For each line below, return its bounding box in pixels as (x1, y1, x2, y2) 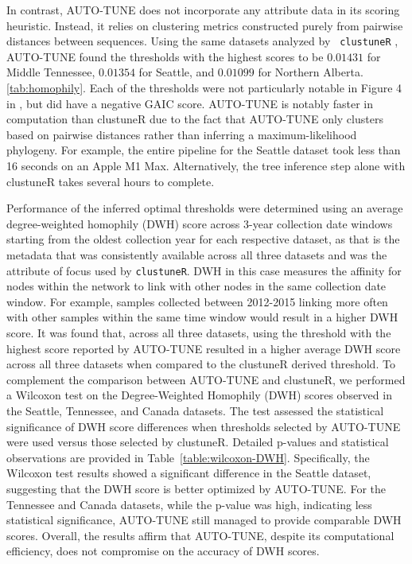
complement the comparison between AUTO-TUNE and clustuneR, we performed (6, 371, 406, 387)
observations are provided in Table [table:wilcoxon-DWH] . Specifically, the (6, 449, 370, 465)
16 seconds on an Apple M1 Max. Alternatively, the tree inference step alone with (6, 158, 406, 173)
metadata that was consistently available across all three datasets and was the (6, 246, 387, 263)
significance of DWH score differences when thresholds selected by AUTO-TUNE (6, 418, 401, 434)
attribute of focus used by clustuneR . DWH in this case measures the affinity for (6, 262, 402, 278)
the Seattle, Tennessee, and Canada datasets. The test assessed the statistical (6, 402, 384, 418)
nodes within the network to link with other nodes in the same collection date (6, 278, 387, 294)
